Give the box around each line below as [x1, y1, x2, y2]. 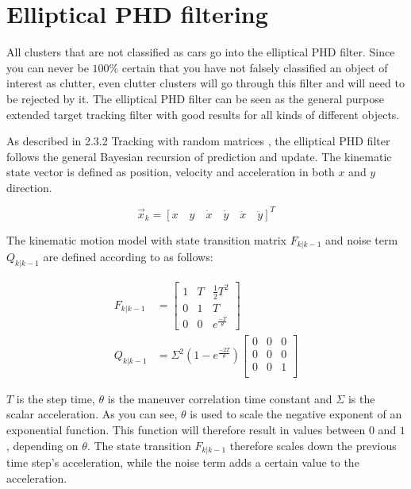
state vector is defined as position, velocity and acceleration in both [6, 164, 335, 180]
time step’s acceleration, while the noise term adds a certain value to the [6, 454, 359, 471]
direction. [6, 179, 52, 195]
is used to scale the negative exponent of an [190, 406, 402, 422]
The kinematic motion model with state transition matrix [6, 231, 286, 248]
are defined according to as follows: [43, 248, 213, 265]
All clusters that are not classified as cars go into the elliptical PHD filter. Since [6, 44, 395, 60]
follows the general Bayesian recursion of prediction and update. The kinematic [6, 148, 392, 164]
